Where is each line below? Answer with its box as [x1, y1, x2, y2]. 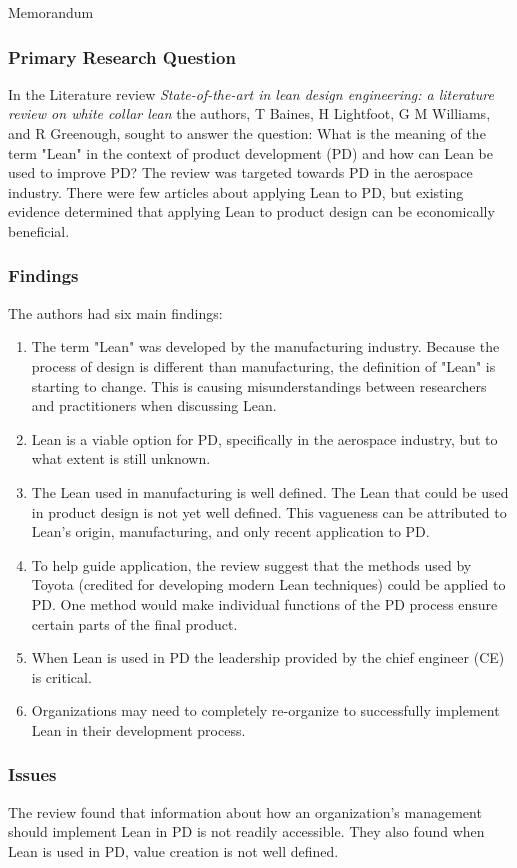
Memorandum [8, 2, 94, 22]
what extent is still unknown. [31, 448, 211, 469]
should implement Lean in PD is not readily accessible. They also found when [8, 821, 485, 842]
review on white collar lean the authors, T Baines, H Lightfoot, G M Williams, [8, 103, 491, 124]
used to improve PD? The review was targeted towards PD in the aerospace [8, 162, 473, 183]
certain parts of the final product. [31, 613, 238, 634]
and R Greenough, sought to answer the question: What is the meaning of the [8, 123, 486, 143]
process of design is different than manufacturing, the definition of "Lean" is [31, 355, 496, 376]
